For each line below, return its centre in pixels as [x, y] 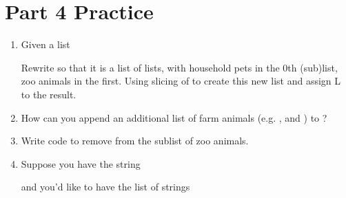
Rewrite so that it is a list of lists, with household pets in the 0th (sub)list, [179, 67]
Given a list [45, 44]
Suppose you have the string [81, 163]
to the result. [49, 94]
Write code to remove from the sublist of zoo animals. [135, 141]
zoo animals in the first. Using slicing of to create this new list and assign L [181, 81]
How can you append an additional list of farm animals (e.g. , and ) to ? [174, 117]
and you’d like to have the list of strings [105, 187]
